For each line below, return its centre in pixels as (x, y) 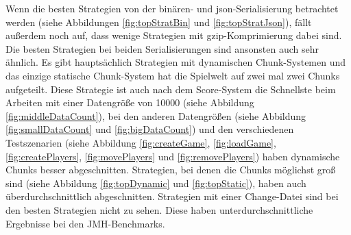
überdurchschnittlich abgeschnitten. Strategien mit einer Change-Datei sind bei (172, 196)
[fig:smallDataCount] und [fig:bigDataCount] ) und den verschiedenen (150, 129)
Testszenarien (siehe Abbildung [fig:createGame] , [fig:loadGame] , (141, 142)
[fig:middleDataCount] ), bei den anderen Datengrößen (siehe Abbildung (156, 115)
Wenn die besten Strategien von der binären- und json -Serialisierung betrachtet (172, 8)
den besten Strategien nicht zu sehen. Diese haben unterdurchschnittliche (159, 209)
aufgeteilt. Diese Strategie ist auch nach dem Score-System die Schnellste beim (171, 89)
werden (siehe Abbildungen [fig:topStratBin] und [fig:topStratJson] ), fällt (159, 22)
